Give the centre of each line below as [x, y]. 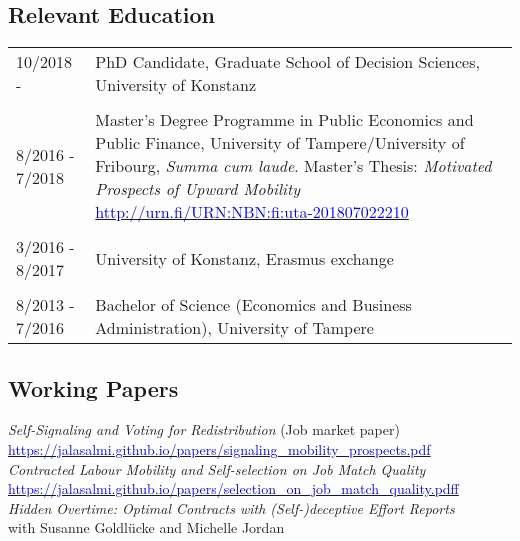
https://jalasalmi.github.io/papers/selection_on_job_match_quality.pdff [233, 488]
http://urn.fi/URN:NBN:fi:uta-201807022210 [252, 212]
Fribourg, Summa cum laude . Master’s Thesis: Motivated [293, 166]
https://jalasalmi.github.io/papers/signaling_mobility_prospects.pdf [219, 449]
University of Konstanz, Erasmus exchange [244, 258]
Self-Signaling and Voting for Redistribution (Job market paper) [204, 429]
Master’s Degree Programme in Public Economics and [284, 120]
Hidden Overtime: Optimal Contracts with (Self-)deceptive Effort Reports [231, 507]
